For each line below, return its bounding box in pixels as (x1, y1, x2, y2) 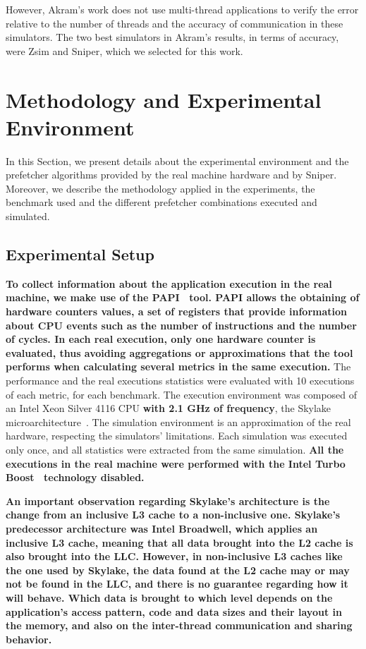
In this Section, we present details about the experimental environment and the (6, 153, 349, 168)
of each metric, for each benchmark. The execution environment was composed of (6, 387, 358, 401)
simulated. (6, 209, 50, 224)
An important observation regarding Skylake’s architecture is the (6, 493, 330, 508)
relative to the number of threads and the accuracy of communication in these (6, 16, 343, 30)
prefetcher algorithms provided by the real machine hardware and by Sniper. (6, 167, 337, 182)
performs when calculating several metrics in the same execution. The (6, 359, 351, 374)
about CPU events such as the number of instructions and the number (6, 317, 357, 332)
